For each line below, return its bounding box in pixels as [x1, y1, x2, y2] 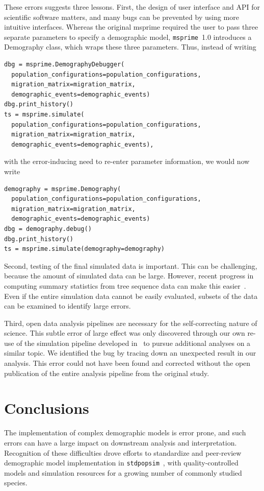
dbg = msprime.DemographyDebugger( [4, 61, 125, 68]
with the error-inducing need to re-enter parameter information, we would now [4, 156, 250, 167]
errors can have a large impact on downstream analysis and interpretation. [4, 437, 237, 448]
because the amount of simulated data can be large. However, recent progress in [4, 270, 254, 281]
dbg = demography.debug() [4, 225, 92, 232]
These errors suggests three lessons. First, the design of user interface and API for [4, 2, 260, 12]
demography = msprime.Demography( [4, 185, 121, 193]
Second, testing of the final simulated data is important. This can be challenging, [4, 260, 257, 271]
